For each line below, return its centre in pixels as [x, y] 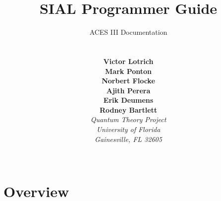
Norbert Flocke [128, 81]
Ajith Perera [128, 90]
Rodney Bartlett [128, 109]
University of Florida [128, 129]
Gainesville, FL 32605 [128, 139]
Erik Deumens [128, 100]
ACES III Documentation [128, 32]
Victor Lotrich [128, 61]
